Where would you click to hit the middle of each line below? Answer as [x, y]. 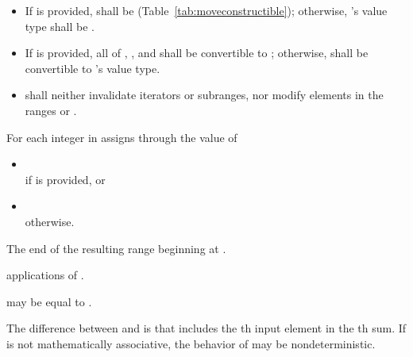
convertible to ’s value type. [93, 68]
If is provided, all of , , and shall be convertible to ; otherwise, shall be [197, 53]
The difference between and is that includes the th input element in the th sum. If [206, 328]
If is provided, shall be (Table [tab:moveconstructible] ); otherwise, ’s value [206, 10]
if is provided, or [65, 179]
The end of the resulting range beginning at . [116, 248]
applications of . [45, 275]
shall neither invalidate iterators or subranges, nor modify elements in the [204, 95]
